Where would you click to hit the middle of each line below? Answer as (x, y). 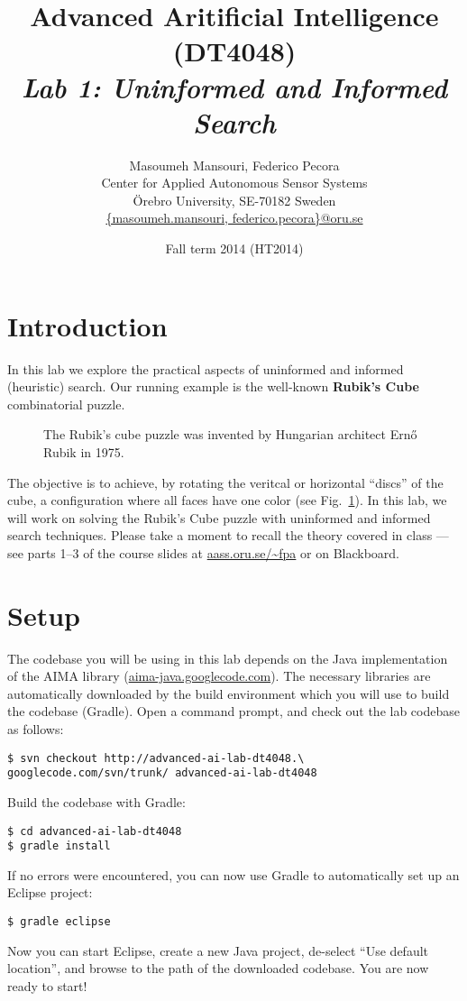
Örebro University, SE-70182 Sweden (234, 200)
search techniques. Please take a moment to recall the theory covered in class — (228, 535)
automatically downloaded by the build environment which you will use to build (229, 693)
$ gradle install (59, 846)
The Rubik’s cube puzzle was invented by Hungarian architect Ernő (230, 434)
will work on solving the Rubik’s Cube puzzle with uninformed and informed (219, 517)
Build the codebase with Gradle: (96, 801)
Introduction (87, 325)
